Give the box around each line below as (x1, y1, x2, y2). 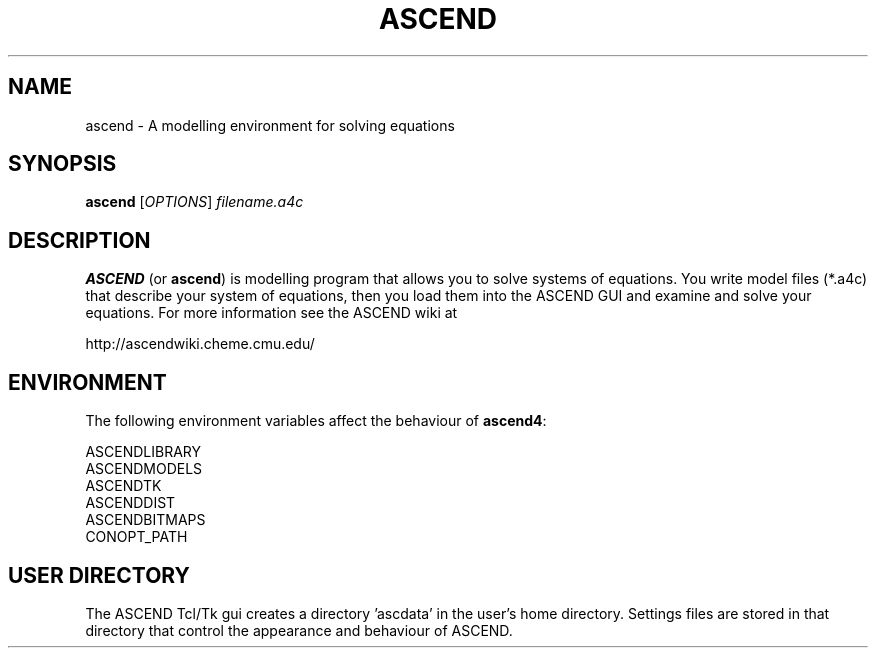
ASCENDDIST (85, 494, 176, 512)
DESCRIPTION (8, 227, 151, 253)
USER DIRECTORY (8, 562, 190, 588)
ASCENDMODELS (85, 460, 203, 478)
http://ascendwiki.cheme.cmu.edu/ (85, 335, 315, 353)
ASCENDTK (85, 477, 162, 495)
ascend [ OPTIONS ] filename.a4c (85, 193, 304, 211)
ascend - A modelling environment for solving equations (85, 116, 455, 134)
